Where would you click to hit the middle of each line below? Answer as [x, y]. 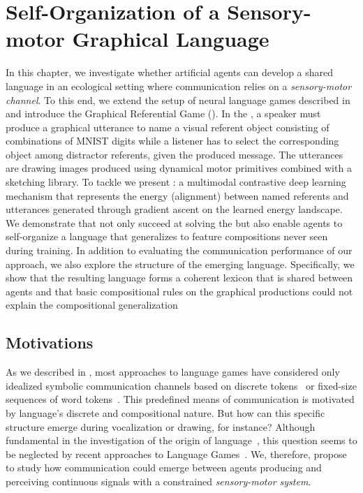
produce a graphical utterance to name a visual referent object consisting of [168, 127]
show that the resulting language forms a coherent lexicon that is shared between [179, 278]
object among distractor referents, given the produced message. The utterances [175, 154]
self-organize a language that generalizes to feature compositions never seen [167, 236]
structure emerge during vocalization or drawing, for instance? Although [161, 426]
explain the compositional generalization [92, 305]
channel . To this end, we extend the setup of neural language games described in [178, 100]
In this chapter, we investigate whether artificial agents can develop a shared [170, 72]
